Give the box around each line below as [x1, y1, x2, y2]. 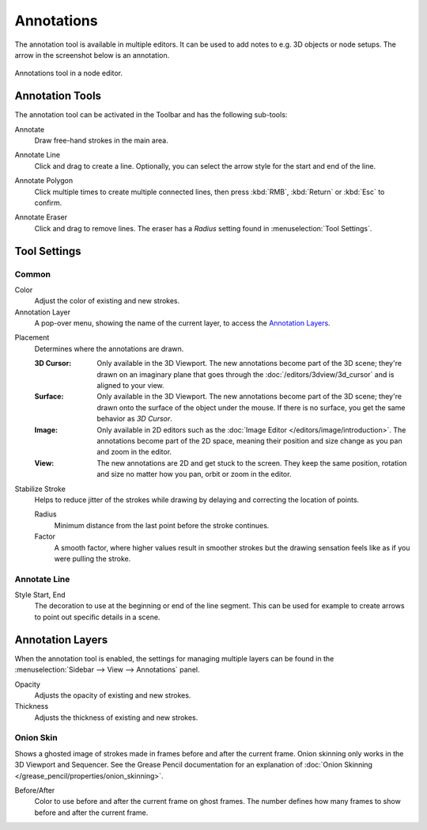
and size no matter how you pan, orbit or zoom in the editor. [96, 470, 292, 479]
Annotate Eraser [14, 212, 68, 222]
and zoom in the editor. [96, 447, 172, 457]
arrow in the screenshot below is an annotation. [14, 50, 170, 59]
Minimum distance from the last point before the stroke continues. [54, 520, 270, 530]
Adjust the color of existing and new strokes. [34, 296, 180, 306]
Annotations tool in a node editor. [14, 68, 123, 78]
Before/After [14, 785, 55, 795]
